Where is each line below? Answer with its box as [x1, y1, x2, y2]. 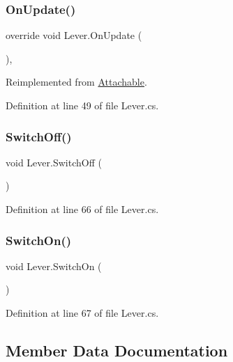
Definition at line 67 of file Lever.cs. [6, 306, 159, 320]
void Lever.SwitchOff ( [6, 155, 102, 169]
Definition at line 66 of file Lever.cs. [6, 202, 159, 216]
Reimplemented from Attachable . [6, 74, 147, 89]
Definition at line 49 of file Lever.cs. [6, 98, 159, 112]
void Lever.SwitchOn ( [6, 258, 102, 273]
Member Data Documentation [6, 339, 228, 361]
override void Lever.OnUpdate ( [6, 28, 142, 42]
